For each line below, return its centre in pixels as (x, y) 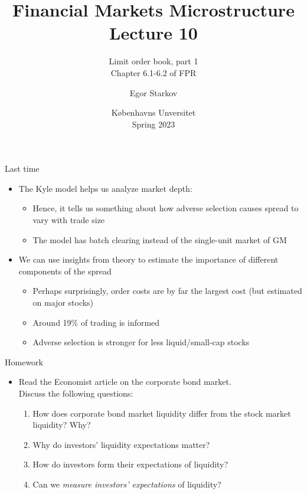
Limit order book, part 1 (153, 61)
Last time (22, 169)
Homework (24, 361)
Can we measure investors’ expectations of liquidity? (127, 484)
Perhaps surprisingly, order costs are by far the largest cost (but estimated (167, 291)
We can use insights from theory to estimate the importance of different (148, 259)
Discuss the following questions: (76, 393)
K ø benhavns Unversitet (153, 112)
